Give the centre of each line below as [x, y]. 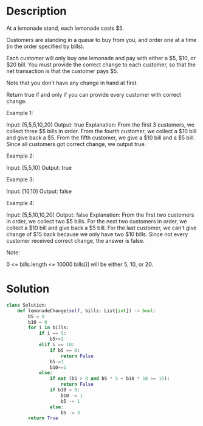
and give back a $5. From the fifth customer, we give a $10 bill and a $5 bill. [101, 138]
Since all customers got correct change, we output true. [76, 144]
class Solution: [27, 305]
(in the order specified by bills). [46, 46]
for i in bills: [49, 328]
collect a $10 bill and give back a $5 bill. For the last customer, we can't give [101, 228]
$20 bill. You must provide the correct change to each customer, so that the [101, 65]
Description [36, 11]
